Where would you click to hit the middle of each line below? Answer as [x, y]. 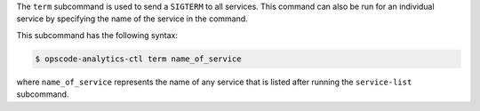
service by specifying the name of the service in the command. [132, 19]
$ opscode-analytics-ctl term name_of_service [138, 59]
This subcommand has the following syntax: [97, 35]
